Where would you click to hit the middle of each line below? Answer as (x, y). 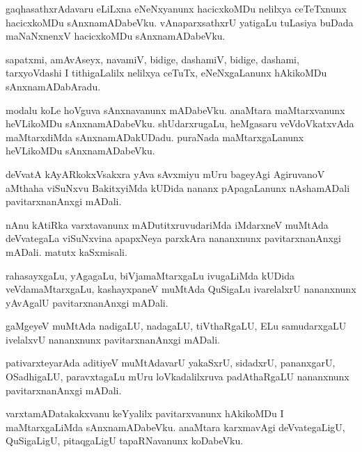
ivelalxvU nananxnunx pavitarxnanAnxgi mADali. (113, 339)
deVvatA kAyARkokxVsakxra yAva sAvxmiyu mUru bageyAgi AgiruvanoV (165, 173)
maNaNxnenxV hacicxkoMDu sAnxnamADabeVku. (116, 36)
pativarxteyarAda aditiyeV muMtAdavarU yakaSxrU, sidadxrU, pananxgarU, (171, 363)
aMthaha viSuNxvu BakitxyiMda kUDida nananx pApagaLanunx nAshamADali (178, 187)
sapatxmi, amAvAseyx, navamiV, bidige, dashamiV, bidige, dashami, (152, 59)
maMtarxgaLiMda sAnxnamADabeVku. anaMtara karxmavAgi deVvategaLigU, (175, 427)
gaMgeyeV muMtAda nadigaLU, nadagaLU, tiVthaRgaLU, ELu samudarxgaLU (176, 326)
